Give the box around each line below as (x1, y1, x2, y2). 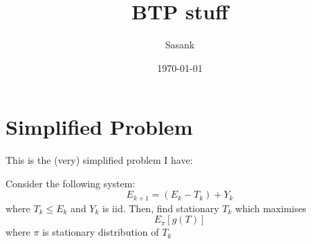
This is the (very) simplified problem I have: (6, 153, 193, 167)
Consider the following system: (6, 176, 136, 190)
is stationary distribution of (42, 225, 159, 239)
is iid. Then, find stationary (102, 200, 219, 215)
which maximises (235, 200, 306, 215)
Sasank (165, 37, 195, 52)
